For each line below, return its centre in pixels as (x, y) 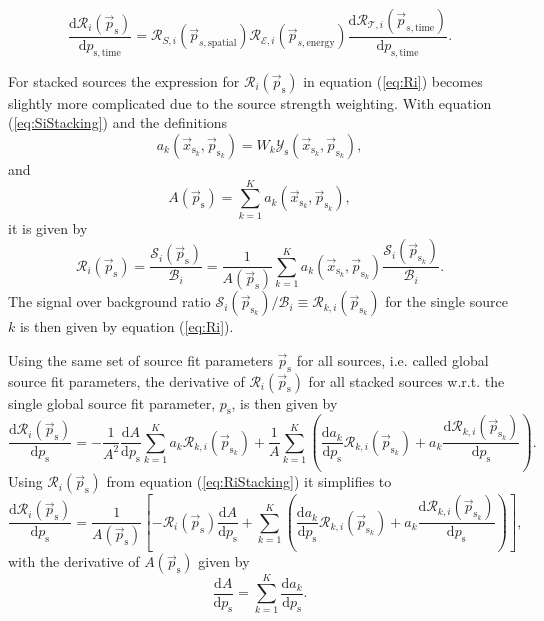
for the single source (446, 301)
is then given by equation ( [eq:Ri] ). (126, 326)
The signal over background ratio (109, 301)
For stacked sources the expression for (124, 80)
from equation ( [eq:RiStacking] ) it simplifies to (249, 481)
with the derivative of (74, 561)
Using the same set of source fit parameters (140, 359)
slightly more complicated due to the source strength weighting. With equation (250, 102)
